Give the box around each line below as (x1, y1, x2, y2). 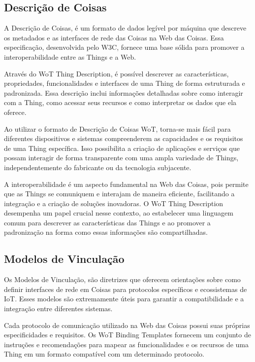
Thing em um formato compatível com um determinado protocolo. (4, 349, 204, 359)
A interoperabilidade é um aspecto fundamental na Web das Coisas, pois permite (4, 179, 249, 189)
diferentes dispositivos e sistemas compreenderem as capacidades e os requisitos (4, 133, 243, 144)
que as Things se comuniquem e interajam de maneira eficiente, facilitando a (4, 188, 235, 199)
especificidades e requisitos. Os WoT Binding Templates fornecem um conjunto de (4, 329, 251, 340)
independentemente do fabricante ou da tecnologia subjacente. (4, 162, 191, 172)
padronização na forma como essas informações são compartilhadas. (4, 227, 208, 237)
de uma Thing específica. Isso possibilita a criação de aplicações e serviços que (4, 143, 240, 153)
